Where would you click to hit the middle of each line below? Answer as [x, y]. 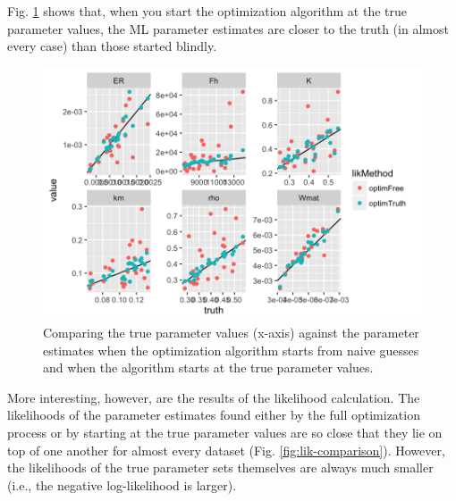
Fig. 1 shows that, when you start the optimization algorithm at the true [207, 11]
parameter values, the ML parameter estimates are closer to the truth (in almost [228, 28]
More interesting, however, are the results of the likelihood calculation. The [214, 397]
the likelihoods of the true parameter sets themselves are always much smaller [220, 468]
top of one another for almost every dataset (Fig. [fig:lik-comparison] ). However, [226, 450]
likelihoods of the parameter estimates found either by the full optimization [214, 415]
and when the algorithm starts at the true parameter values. [208, 367]
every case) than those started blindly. [112, 46]
